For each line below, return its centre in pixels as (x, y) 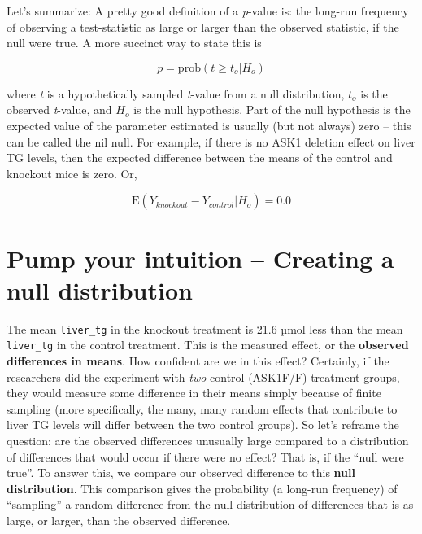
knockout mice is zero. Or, (72, 173)
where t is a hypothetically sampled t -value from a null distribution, (176, 93)
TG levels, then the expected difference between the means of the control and (200, 158)
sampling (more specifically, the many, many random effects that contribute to (202, 408)
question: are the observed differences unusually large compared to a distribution (208, 440)
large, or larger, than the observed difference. (119, 520)
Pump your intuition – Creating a (200, 258)
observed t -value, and (59, 109)
